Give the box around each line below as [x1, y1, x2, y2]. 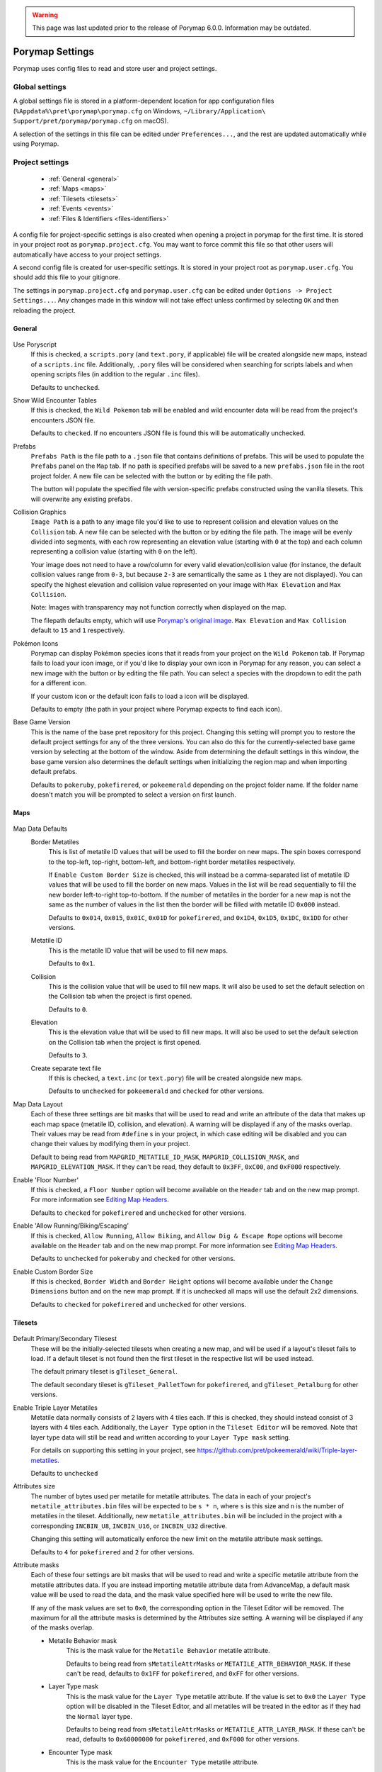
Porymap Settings [13, 46, 95, 58]
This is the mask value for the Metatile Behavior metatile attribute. [66, 1647, 270, 1655]
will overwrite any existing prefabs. [30, 495, 132, 503]
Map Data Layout [13, 1099, 63, 1109]
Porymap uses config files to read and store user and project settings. [13, 65, 217, 73]
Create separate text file [30, 1064, 102, 1072]
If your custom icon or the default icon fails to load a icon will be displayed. [30, 692, 249, 700]
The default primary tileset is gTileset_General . [30, 1367, 178, 1376]
